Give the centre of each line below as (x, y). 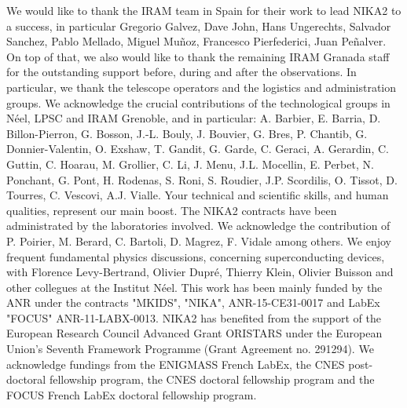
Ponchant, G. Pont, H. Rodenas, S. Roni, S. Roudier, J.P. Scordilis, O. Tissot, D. (202, 179)
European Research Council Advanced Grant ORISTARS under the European (194, 333)
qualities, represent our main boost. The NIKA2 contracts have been (172, 210)
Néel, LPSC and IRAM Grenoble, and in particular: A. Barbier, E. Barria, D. (194, 118)
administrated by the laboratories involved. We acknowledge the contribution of (198, 226)
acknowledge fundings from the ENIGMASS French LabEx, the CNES (176, 364)
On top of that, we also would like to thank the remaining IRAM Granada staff (198, 56)
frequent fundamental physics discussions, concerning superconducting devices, (196, 256)
